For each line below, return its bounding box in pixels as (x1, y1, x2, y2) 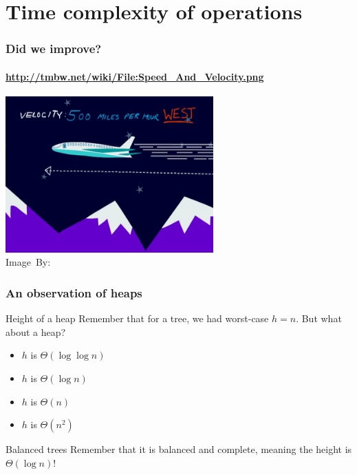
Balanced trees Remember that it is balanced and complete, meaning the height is (6, 442, 352, 456)
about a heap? (6, 324, 66, 339)
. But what (296, 311, 342, 326)
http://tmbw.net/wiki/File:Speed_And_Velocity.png (6, 69, 264, 83)
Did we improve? (6, 40, 102, 57)
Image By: (6, 255, 51, 269)
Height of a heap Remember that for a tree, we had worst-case (6, 311, 269, 326)
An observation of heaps (6, 284, 142, 301)
